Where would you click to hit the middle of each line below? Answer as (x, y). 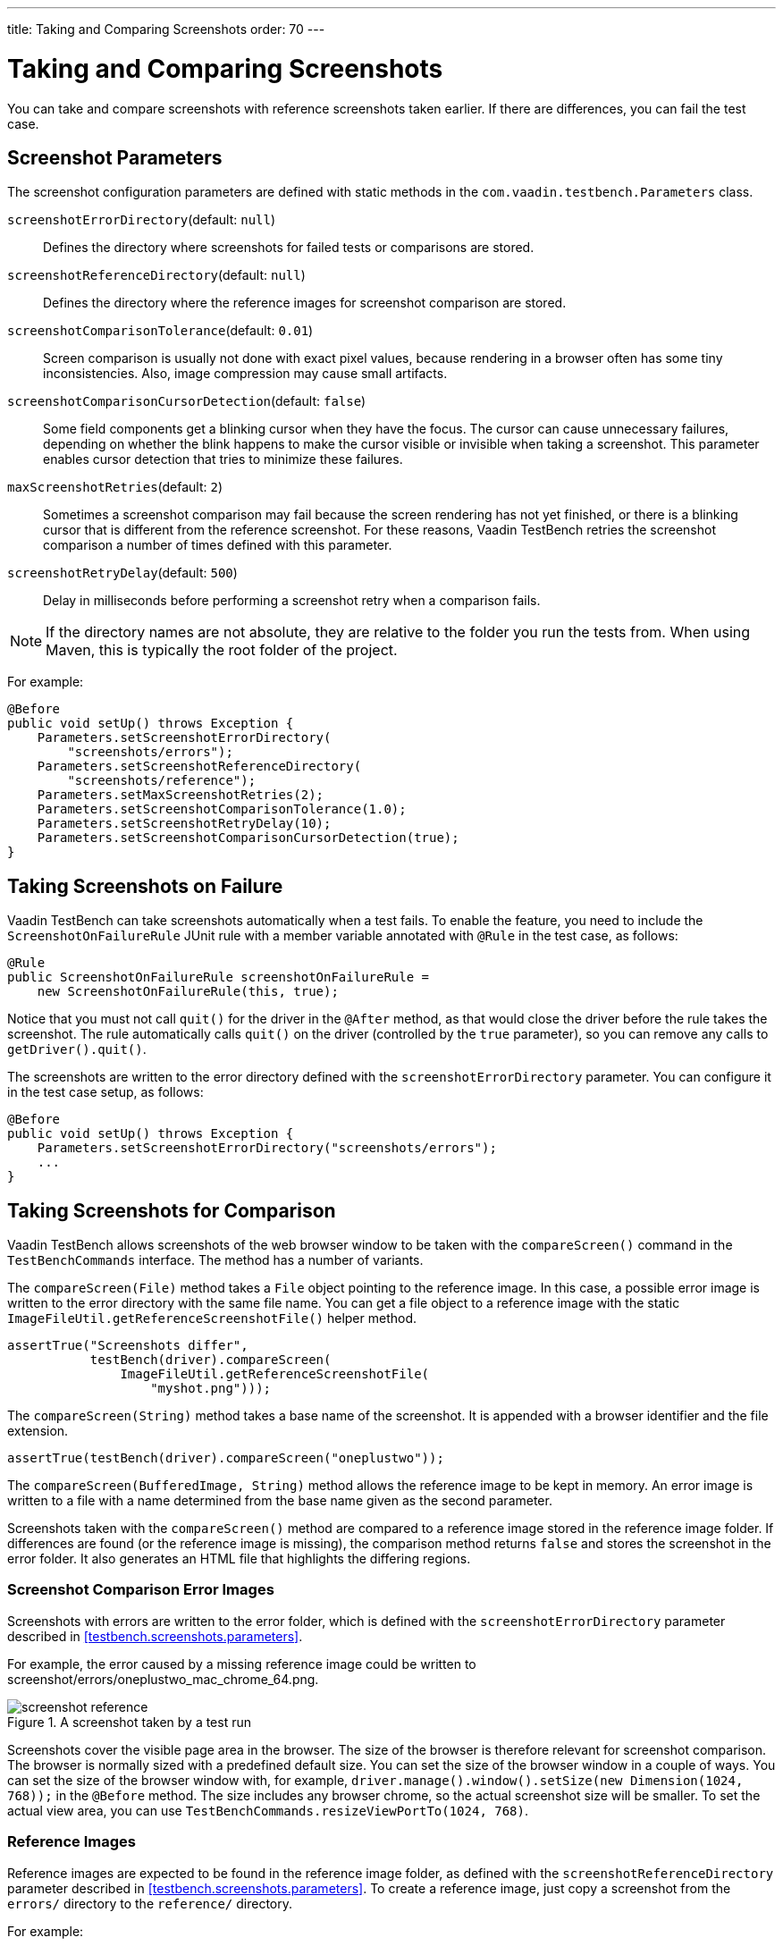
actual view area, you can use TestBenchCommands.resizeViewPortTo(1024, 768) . (268, 1810)
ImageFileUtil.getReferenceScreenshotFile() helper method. (212, 1318)
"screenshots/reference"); (162, 781)
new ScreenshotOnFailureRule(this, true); (188, 992)
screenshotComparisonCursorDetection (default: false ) (187, 401)
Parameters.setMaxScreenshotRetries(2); (181, 795)
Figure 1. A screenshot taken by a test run (130, 1722)
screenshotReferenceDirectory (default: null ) (156, 275)
